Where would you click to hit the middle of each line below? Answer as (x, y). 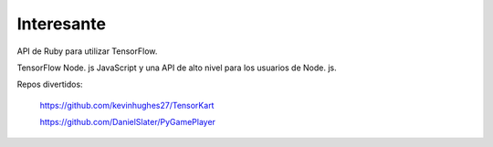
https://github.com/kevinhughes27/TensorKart (127, 105)
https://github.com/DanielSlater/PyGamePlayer (128, 122)
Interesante (62, 24)
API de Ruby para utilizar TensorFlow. (87, 51)
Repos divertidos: (50, 84)
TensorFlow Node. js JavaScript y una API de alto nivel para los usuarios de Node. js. (177, 68)
